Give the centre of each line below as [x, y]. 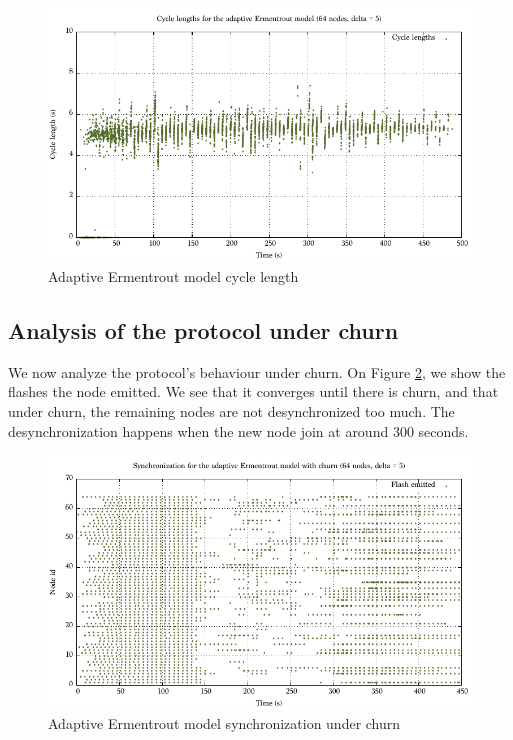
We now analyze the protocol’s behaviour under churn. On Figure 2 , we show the [257, 371]
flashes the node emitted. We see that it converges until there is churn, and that [253, 391]
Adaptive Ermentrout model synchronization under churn [224, 723]
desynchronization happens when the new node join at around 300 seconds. [238, 430]
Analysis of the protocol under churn [203, 329]
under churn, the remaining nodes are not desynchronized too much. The [231, 410]
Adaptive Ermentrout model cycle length [173, 275]
